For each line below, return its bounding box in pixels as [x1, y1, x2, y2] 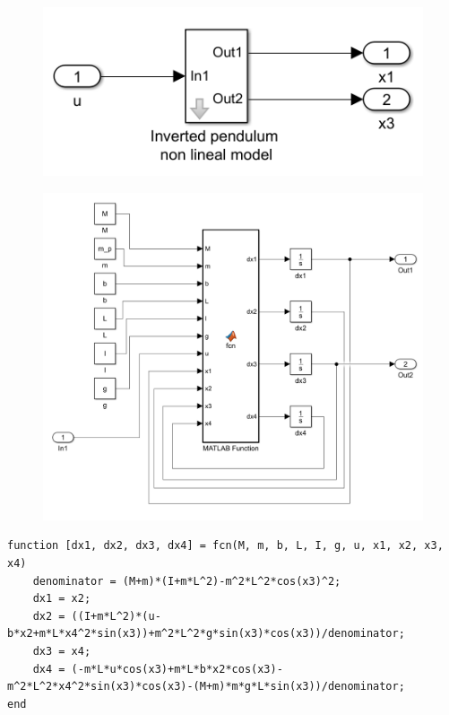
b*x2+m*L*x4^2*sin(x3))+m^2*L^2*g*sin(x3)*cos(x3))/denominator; [7, 627, 405, 641]
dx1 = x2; [32, 592, 91, 606]
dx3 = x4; [32, 644, 91, 658]
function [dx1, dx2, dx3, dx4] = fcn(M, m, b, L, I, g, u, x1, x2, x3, [7, 539, 444, 553]
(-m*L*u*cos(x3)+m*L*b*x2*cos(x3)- [71, 662, 283, 676]
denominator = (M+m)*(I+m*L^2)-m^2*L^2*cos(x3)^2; [32, 574, 341, 588]
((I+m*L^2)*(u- [71, 609, 161, 623]
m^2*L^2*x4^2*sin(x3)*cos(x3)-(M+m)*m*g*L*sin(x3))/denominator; [7, 680, 405, 693]
